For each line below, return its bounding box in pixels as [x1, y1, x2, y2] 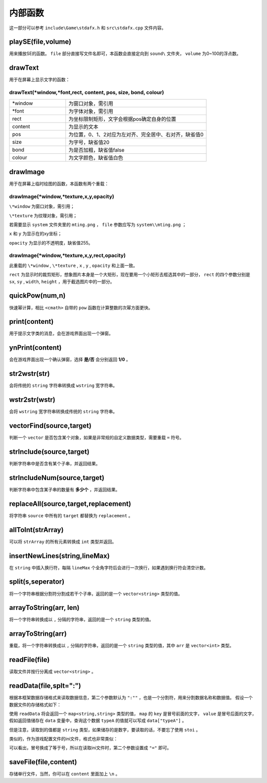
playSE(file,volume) [9, 38, 72, 46]
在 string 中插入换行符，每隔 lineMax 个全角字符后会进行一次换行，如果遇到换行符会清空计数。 [9, 564, 209, 570]
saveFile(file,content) [9, 758, 77, 766]
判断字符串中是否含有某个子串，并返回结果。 [9, 460, 100, 466]
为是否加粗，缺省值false [68, 146, 125, 153]
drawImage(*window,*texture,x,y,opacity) [9, 193, 115, 200]
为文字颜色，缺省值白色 [68, 154, 123, 161]
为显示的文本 [68, 123, 98, 130]
